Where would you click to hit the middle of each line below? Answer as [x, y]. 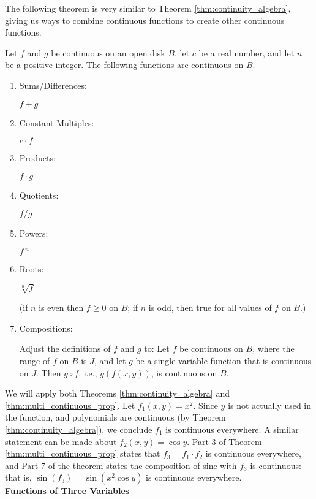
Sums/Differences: [53, 85]
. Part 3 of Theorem [224, 441]
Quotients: [39, 195]
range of [35, 360]
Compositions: [46, 328]
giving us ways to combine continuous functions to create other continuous [145, 20]
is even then [61, 307]
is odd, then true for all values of [210, 307]
